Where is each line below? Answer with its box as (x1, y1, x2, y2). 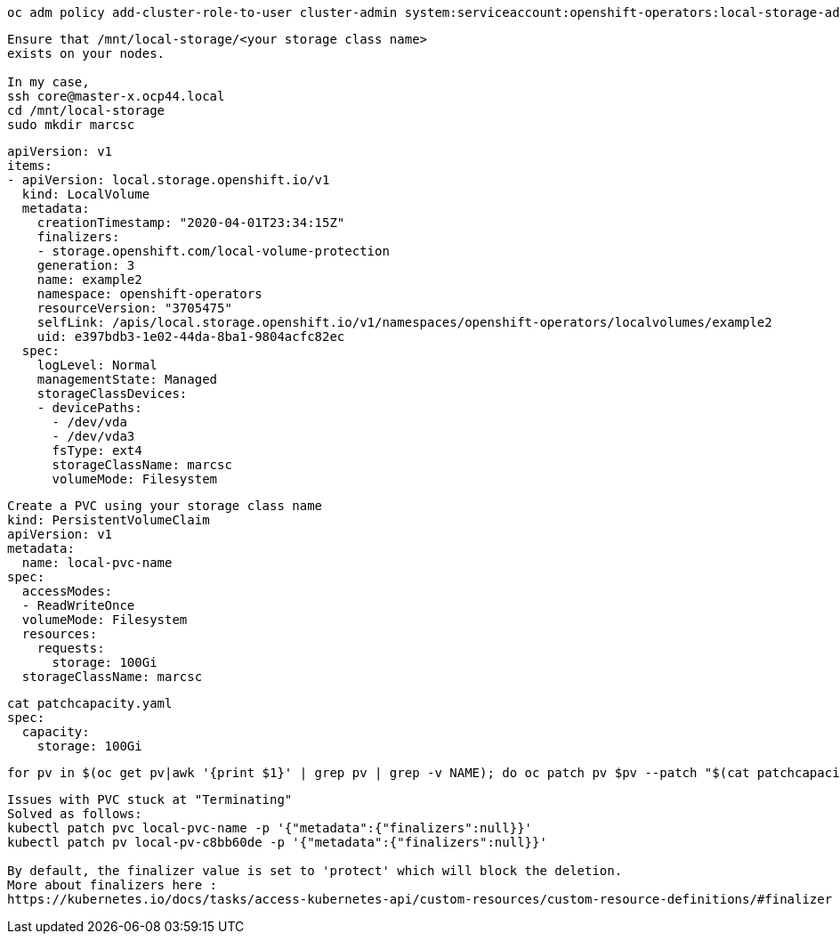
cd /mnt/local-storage (7, 103, 166, 118)
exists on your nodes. (7, 46, 166, 61)
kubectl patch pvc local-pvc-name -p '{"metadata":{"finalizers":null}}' (7, 821, 533, 835)
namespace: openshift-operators (36, 287, 262, 301)
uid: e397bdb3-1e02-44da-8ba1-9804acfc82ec (36, 329, 345, 344)
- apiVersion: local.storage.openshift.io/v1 (7, 173, 330, 187)
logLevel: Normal (36, 358, 157, 372)
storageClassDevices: (36, 386, 188, 401)
